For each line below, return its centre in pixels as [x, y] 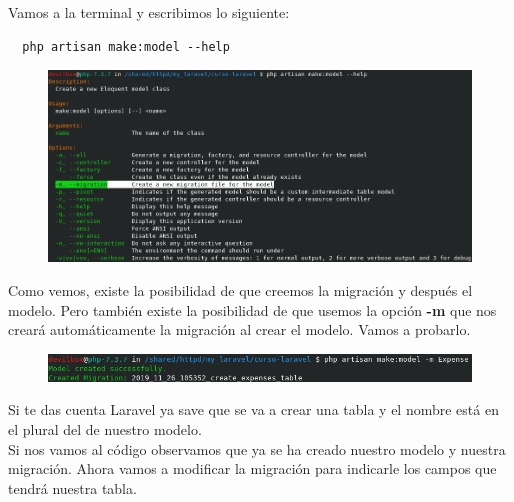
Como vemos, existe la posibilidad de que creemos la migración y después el [240, 290]
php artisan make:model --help [126, 46]
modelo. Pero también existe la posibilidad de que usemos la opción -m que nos [252, 309]
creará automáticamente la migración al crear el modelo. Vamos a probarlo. [239, 329]
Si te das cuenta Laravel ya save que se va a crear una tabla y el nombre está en [253, 409]
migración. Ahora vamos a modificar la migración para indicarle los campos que [252, 468]
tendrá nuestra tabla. [72, 487]
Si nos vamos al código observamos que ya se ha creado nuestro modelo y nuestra [257, 448]
